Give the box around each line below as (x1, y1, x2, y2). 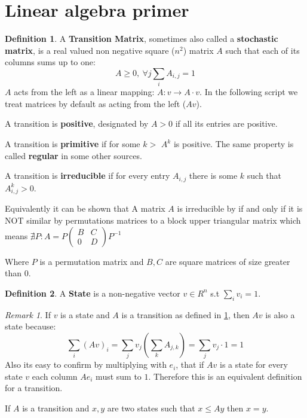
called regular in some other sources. (5, 149, 142, 161)
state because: (5, 320, 56, 332)
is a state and (60, 308, 110, 321)
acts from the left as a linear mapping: (14, 86, 155, 98)
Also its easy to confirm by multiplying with (5, 358, 167, 371)
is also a (265, 308, 295, 321)
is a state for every (220, 358, 288, 371)
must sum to (96, 370, 142, 382)
